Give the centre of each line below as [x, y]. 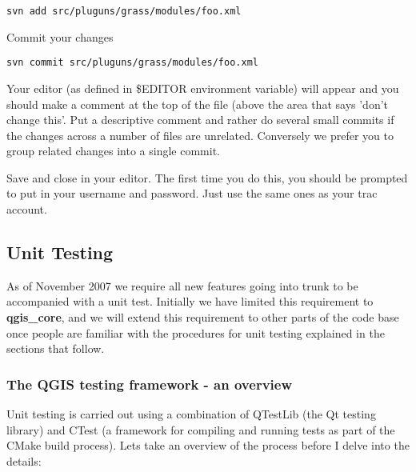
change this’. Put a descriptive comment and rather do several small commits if [200, 120]
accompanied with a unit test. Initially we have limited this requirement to [190, 301]
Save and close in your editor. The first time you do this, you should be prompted [207, 177]
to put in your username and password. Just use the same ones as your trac [192, 193]
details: [24, 460]
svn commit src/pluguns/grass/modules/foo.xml [132, 63]
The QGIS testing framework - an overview [150, 384]
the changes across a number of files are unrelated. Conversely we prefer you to [200, 135]
